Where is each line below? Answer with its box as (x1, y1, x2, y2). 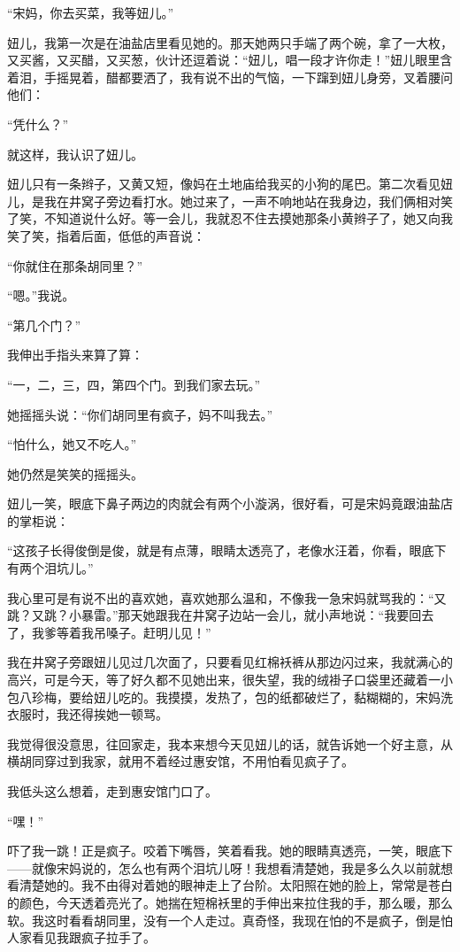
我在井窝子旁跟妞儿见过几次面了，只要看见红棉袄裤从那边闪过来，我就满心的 (7, 653, 453, 671)
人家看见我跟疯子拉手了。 (7, 928, 156, 947)
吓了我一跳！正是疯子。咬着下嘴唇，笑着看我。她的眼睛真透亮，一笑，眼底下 (7, 841, 453, 860)
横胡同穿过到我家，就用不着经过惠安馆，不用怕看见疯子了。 (7, 752, 354, 770)
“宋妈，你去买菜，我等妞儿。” (7, 4, 174, 21)
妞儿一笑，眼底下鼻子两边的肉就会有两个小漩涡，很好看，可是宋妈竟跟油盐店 (7, 494, 453, 513)
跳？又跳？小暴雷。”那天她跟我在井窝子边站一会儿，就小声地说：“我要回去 (7, 606, 434, 624)
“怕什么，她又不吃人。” (7, 435, 137, 453)
